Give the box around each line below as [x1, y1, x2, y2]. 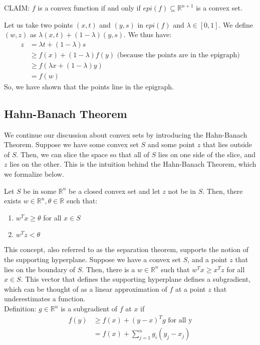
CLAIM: [4, 3, 30, 13]
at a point [175, 283, 206, 294]
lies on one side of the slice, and [158, 149, 256, 159]
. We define [218, 19, 253, 30]
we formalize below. [4, 169, 64, 179]
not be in [168, 185, 196, 196]
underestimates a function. [4, 293, 86, 304]
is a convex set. [196, 3, 242, 13]
